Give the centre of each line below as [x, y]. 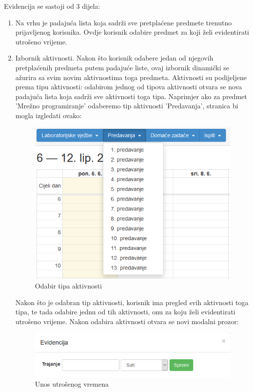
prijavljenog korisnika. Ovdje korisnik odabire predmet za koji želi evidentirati [132, 32]
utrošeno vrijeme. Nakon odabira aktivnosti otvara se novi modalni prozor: [127, 321]
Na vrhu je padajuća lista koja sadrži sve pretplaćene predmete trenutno [124, 22]
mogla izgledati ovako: [49, 115]
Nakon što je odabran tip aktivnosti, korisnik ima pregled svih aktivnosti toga [132, 302]
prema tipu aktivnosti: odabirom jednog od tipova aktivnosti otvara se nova [129, 87]
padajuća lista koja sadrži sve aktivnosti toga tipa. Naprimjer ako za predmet [131, 96]
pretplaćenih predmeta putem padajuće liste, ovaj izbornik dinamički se [122, 67]
